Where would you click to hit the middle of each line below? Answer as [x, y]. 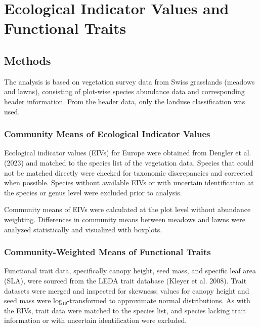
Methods [28, 60]
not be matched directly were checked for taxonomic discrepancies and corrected [128, 172]
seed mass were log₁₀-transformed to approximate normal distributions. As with [127, 300]
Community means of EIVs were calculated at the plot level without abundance [127, 209]
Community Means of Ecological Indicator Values [107, 134]
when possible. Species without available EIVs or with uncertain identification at [129, 182]
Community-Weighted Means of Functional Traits [107, 252]
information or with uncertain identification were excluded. [96, 320]
